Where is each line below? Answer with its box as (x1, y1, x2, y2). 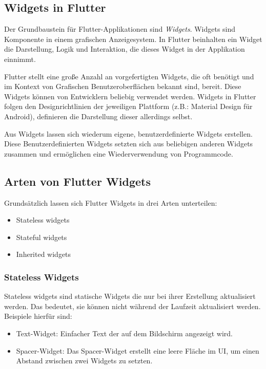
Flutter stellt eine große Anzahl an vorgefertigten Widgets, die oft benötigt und (4, 71, 254, 81)
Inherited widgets (16, 249, 71, 259)
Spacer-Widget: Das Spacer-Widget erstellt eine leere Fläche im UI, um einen (16, 345, 259, 356)
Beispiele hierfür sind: (4, 311, 72, 321)
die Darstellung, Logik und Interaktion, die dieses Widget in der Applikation (4, 44, 245, 54)
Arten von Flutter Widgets (4, 173, 151, 189)
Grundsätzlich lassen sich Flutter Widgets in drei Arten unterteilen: (4, 197, 217, 208)
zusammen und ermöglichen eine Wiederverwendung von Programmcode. (4, 148, 233, 159)
